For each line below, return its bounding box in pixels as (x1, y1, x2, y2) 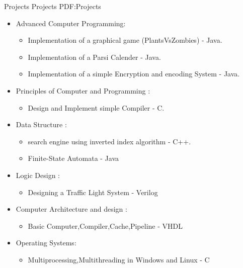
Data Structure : (16, 119, 67, 130)
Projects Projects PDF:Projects (4, 1, 101, 11)
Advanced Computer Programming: (16, 18, 126, 28)
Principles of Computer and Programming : (16, 85, 150, 96)
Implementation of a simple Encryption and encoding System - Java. (28, 68, 240, 79)
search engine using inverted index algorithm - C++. (28, 136, 191, 146)
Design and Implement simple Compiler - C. (28, 102, 165, 113)
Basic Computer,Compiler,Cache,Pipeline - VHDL (28, 220, 183, 231)
